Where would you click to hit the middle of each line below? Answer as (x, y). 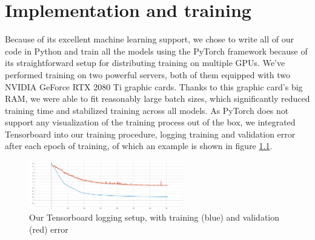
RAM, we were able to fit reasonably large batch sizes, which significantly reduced (157, 98)
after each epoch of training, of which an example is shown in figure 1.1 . (139, 146)
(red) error (49, 229)
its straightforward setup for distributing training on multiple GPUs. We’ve (145, 63)
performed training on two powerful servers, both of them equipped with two (148, 74)
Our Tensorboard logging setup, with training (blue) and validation (154, 217)
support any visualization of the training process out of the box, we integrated (150, 122)
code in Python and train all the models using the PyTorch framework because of (156, 51)
